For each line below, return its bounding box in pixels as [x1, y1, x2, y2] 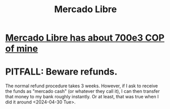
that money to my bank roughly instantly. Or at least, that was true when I [5, 94, 159, 100]
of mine [5, 43, 38, 54]
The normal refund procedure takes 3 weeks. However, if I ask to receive [5, 83, 158, 89]
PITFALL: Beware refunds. [5, 66, 118, 78]
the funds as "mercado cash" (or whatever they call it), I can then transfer [5, 88, 160, 94]
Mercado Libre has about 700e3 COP [5, 32, 164, 44]
